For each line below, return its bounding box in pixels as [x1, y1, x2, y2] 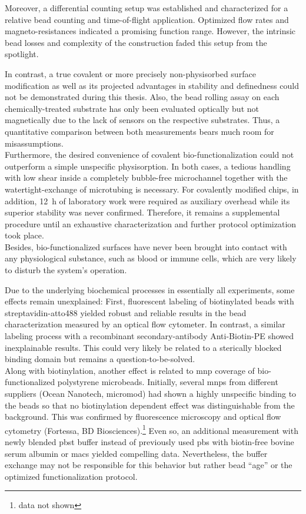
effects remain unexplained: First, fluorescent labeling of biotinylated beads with [5, 295, 294, 307]
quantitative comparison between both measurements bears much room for [5, 125, 274, 137]
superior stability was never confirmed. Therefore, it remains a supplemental [5, 206, 280, 218]
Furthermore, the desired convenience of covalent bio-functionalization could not [5, 148, 294, 161]
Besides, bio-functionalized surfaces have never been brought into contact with [5, 240, 287, 253]
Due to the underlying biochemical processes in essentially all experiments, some [5, 283, 295, 296]
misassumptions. [5, 137, 64, 149]
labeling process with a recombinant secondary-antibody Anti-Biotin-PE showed [5, 330, 294, 342]
